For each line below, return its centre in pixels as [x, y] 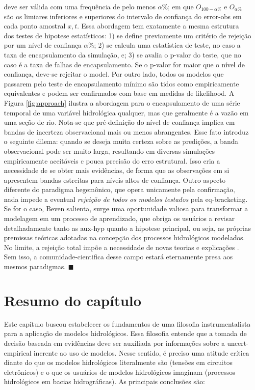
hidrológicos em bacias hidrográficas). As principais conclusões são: [104, 381]
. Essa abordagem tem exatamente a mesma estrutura [158, 26]
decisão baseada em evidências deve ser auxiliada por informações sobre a [115, 343]
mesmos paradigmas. [35, 266]
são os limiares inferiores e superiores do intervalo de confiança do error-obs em [123, 16]
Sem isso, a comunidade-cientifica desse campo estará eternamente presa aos [118, 257]
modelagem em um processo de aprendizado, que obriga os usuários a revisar [119, 218]
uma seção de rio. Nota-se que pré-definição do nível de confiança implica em [119, 122]
